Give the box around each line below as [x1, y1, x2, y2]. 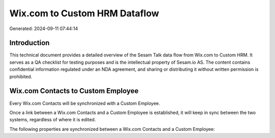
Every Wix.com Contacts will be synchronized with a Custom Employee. [9, 100, 160, 106]
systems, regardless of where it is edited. [9, 117, 96, 123]
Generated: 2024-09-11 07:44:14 [9, 25, 78, 32]
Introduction [9, 39, 50, 47]
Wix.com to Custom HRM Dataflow [9, 8, 159, 19]
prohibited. [9, 73, 33, 79]
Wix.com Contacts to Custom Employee [9, 87, 139, 95]
